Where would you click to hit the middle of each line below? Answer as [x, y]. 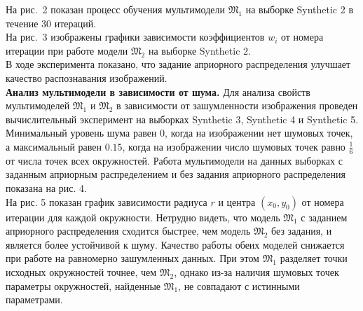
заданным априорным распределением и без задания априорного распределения [176, 174]
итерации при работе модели [67, 50]
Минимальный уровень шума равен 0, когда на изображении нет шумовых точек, [179, 133]
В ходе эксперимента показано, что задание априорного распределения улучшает [178, 64]
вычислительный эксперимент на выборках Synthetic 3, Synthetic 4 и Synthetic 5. [182, 119]
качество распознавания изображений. [87, 77]
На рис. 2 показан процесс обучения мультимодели [115, 9]
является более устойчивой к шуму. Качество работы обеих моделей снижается [175, 244]
